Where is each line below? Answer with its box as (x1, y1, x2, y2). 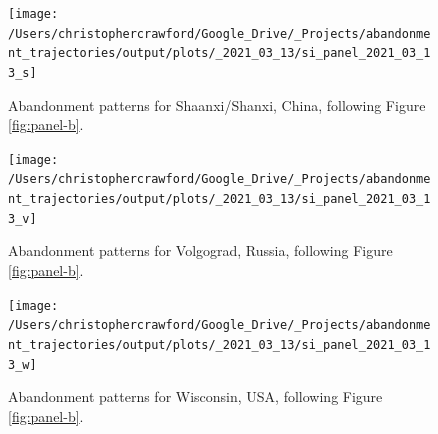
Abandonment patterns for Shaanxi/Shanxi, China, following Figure (8, 94, 426, 115)
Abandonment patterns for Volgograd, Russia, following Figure (8, 240, 393, 261)
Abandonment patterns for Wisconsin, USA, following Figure (8, 386, 383, 407)
